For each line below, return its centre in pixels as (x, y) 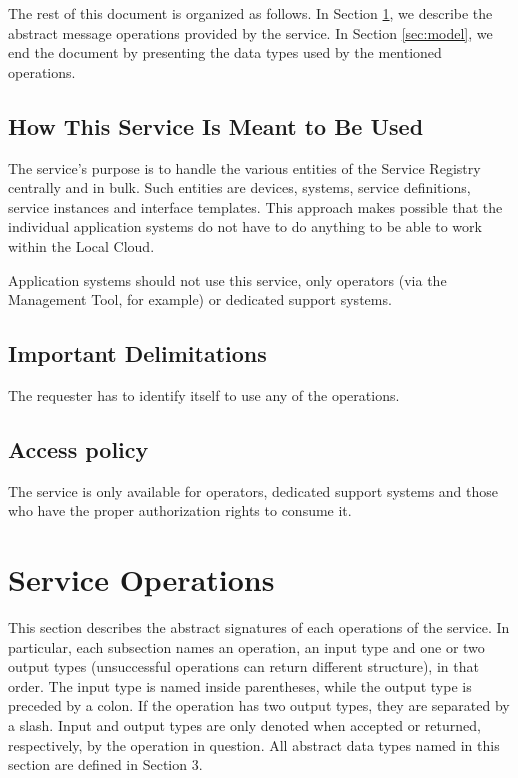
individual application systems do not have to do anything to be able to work (245, 226)
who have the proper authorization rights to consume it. (180, 510)
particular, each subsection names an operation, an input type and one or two (246, 646)
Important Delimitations (137, 353)
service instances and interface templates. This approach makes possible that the (255, 206)
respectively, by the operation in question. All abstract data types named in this (254, 744)
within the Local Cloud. (81, 245)
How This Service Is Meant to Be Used (216, 125)
